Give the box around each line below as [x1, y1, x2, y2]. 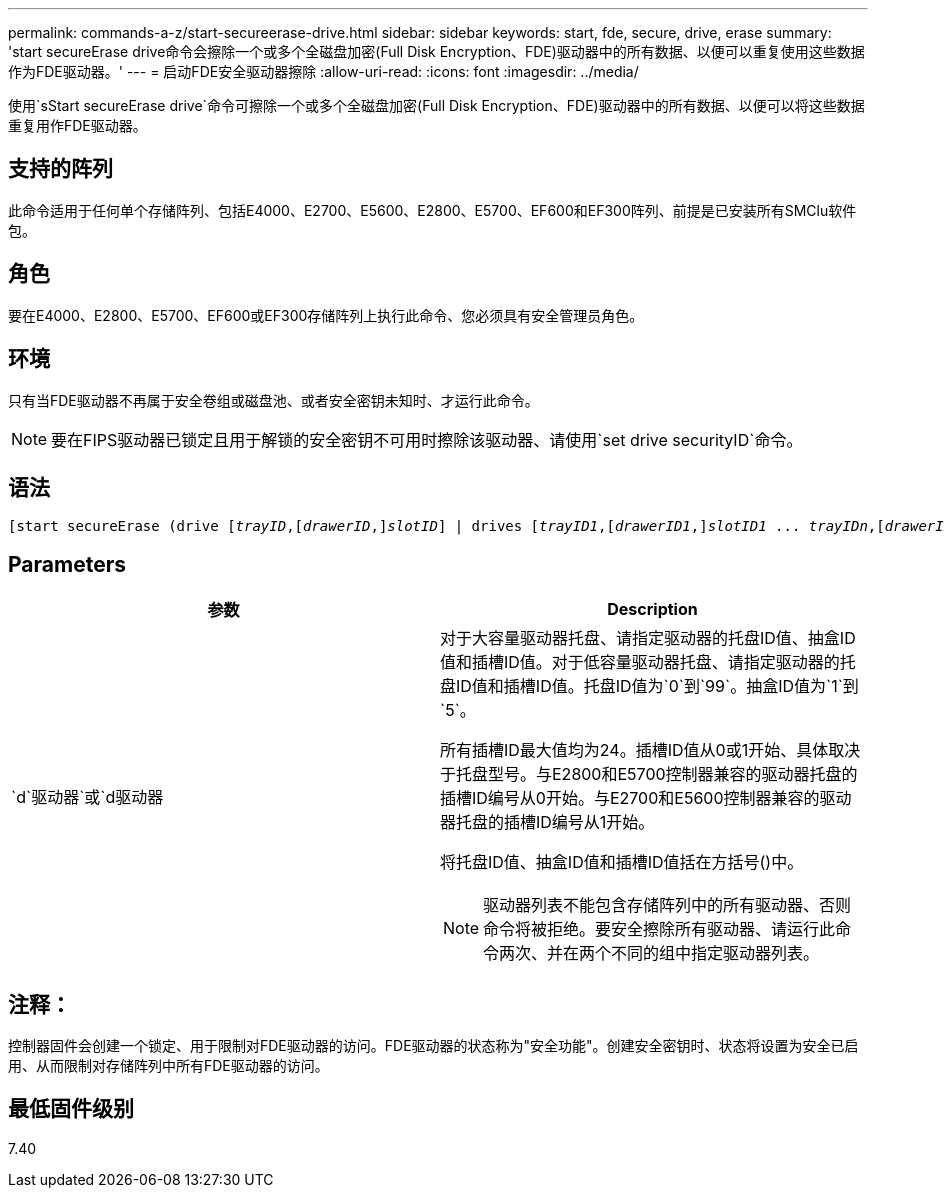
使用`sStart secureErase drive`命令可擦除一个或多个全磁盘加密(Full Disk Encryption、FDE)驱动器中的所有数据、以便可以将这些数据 [8, 97, 865, 114]
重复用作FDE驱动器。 [8, 117, 147, 134]
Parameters [8, 551, 126, 577]
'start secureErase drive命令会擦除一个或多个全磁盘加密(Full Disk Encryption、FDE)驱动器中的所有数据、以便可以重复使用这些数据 [8, 43, 865, 60]
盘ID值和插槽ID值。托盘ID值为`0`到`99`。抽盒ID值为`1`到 [440, 676, 859, 697]
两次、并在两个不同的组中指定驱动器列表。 [499, 943, 820, 964]
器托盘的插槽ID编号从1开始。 [440, 812, 655, 833]
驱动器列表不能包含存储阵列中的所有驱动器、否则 [483, 895, 852, 916]
